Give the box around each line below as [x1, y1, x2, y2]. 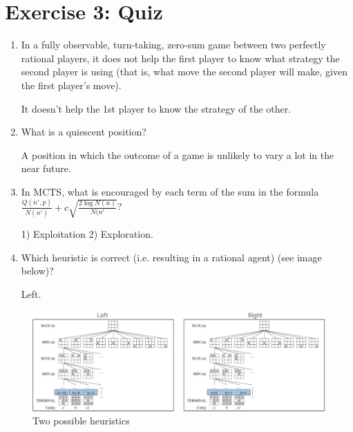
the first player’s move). [21, 77, 122, 92]
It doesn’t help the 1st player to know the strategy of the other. [21, 101, 292, 115]
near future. [21, 161, 71, 176]
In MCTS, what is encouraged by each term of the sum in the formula [21, 184, 319, 198]
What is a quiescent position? [21, 124, 146, 139]
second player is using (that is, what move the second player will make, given [21, 64, 347, 79]
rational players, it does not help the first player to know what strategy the [21, 50, 340, 65]
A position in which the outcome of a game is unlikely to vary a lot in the [21, 147, 334, 162]
